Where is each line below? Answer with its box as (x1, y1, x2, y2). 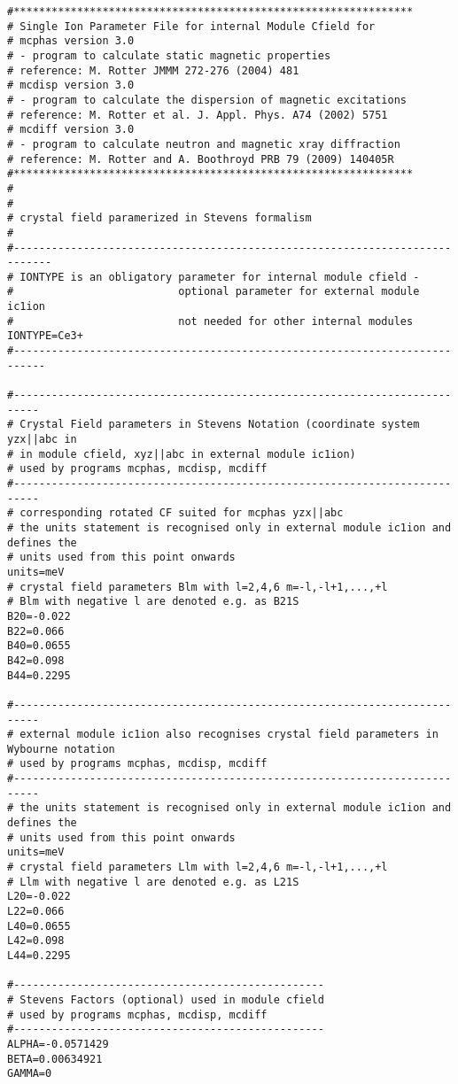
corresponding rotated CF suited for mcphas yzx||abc (19, 507, 344, 520)
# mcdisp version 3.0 (7, 79, 135, 92)
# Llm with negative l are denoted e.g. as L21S (7, 875, 299, 888)
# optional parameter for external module (7, 285, 420, 298)
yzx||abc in (7, 433, 77, 446)
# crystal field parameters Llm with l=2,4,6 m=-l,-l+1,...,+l (7, 861, 388, 874)
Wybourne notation (7, 742, 115, 755)
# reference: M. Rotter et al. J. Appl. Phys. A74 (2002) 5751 (7, 108, 388, 121)
